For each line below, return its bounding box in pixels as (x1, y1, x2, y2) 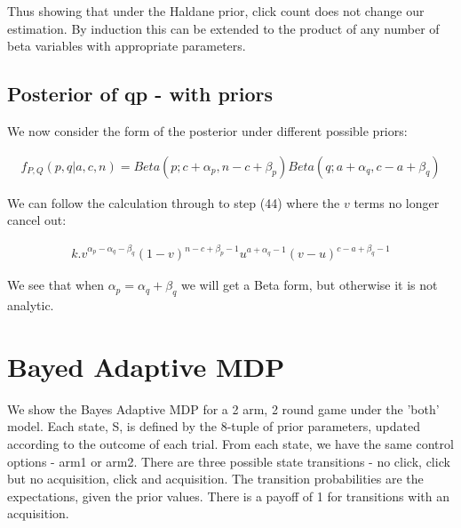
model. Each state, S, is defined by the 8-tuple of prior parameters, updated (7, 417, 420, 436)
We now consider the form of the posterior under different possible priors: (7, 121, 408, 140)
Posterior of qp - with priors (7, 80, 274, 108)
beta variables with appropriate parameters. (7, 36, 246, 55)
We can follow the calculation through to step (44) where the (7, 193, 340, 212)
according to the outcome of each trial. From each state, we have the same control (7, 435, 454, 453)
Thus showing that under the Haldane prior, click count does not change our (7, 2, 425, 20)
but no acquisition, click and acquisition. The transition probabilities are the (7, 469, 424, 488)
